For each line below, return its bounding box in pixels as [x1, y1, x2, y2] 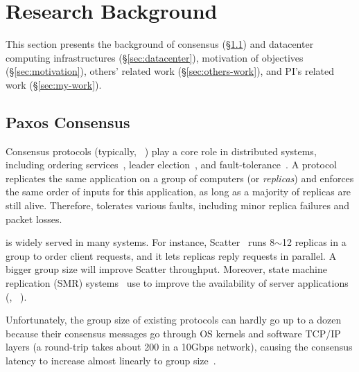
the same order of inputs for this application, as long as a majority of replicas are [6, 184, 351, 199]
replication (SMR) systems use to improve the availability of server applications [6, 276, 349, 290]
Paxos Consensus [6, 111, 130, 132]
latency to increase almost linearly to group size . [6, 353, 216, 368]
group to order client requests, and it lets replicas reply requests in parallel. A [6, 248, 337, 263]
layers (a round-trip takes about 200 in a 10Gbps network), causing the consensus [6, 339, 353, 354]
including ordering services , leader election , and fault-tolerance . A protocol [6, 157, 338, 172]
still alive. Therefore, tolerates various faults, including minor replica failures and [6, 198, 350, 213]
